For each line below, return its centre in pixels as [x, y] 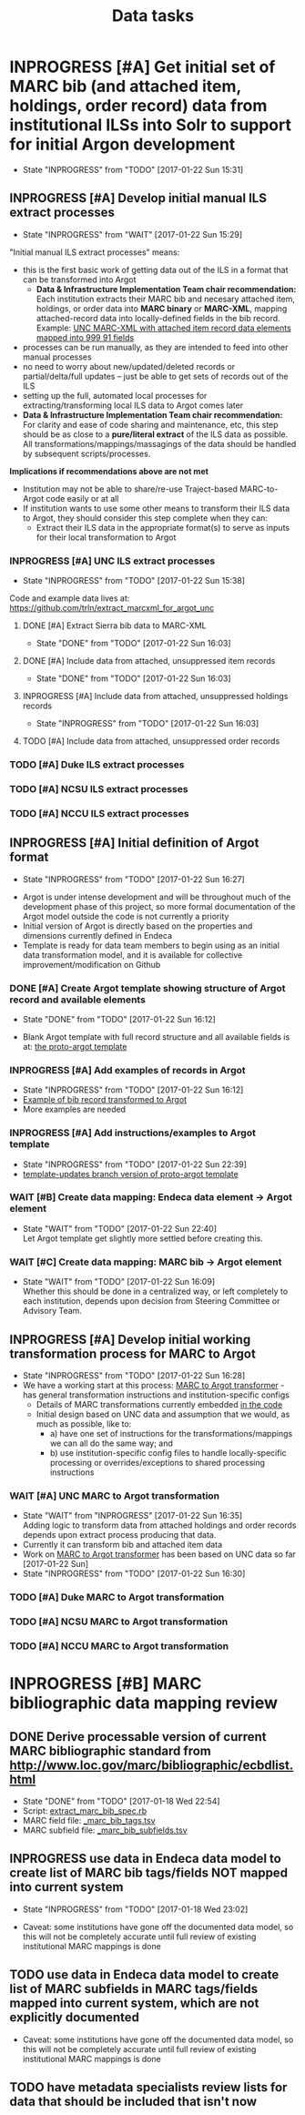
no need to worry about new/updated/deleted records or [129, 366]
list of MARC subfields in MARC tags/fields [133, 1989]
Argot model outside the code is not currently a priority [126, 916]
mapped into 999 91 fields [85, 337]
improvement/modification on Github [91, 964]
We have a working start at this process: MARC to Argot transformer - [153, 1385]
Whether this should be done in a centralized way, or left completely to [155, 1291]
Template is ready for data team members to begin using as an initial [151, 945]
